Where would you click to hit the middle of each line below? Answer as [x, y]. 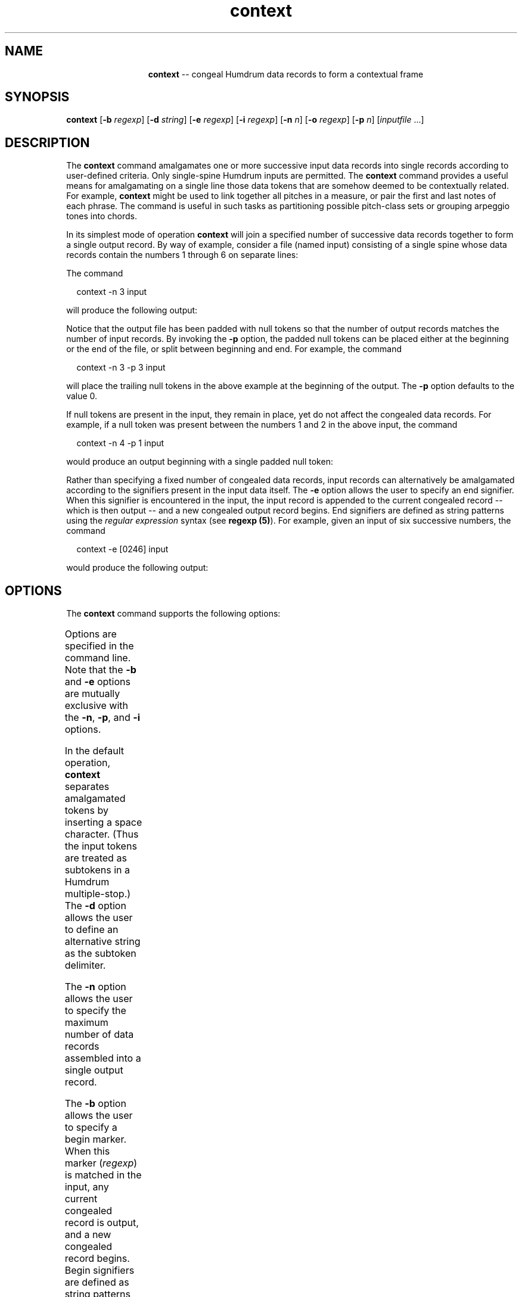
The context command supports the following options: [173, 614]
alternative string [102, 942]
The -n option [95, 987]
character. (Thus [102, 834]
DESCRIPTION [47, 142]
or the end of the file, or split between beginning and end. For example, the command [234, 349]
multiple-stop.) [98, 894]
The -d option [95, 906]
